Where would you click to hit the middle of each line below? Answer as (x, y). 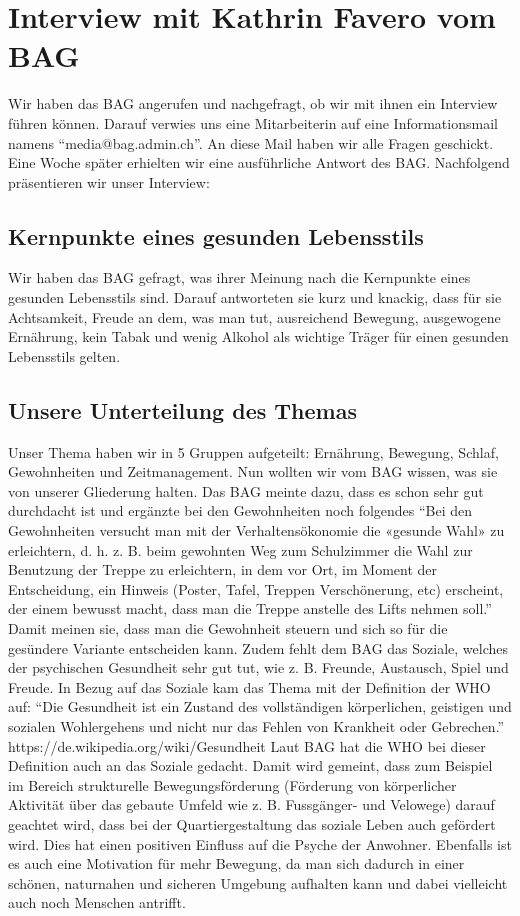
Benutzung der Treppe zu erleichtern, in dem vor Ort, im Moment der (223, 569)
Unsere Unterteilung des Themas (182, 409)
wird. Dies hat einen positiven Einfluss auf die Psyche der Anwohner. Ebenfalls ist (260, 843)
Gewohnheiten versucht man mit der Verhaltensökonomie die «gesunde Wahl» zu (256, 530)
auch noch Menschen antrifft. (97, 902)
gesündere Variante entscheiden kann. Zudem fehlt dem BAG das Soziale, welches (258, 647)
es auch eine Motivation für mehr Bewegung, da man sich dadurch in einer (236, 863)
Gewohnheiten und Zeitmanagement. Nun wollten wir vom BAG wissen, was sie (253, 471)
